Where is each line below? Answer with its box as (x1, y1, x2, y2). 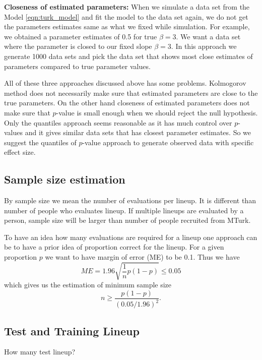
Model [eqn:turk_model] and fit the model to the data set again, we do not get (4, 11, 248, 22)
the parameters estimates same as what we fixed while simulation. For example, (4, 21, 250, 32)
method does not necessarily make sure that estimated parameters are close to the (4, 87, 258, 98)
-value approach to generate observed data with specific (82, 137, 254, 147)
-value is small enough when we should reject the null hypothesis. (56, 107, 258, 117)
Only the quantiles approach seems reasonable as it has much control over (4, 117, 232, 128)
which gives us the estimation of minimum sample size (4, 279, 172, 290)
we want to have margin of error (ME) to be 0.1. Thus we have (45, 252, 240, 262)
